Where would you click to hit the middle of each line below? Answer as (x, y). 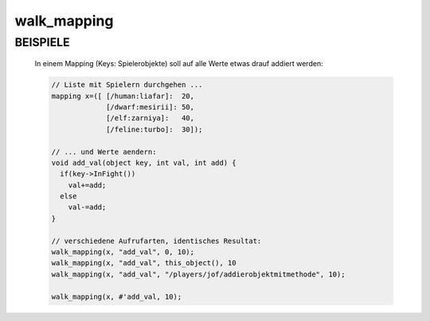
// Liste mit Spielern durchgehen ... (127, 85)
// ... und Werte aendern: (104, 152)
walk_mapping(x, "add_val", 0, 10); (123, 252)
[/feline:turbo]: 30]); (154, 129)
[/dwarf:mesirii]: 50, (150, 107)
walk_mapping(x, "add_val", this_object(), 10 (144, 263)
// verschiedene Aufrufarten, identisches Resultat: (156, 241)
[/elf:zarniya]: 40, (150, 118)
